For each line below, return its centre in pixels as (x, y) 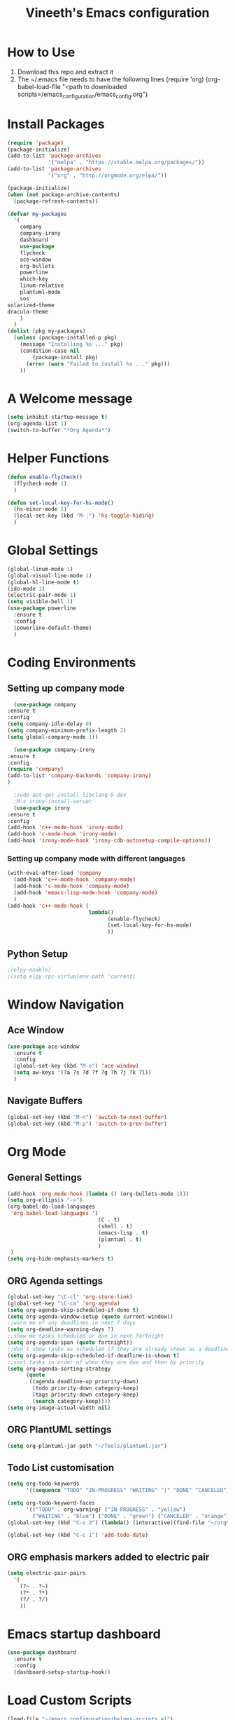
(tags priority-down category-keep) (86, 1395)
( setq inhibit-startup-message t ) (58, 417)
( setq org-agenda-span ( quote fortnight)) (70, 1343)
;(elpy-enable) (29, 969)
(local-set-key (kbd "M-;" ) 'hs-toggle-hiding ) (84, 516)
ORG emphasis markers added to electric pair (108, 1557)
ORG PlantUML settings (59, 1430)
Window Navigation (66, 1004)
